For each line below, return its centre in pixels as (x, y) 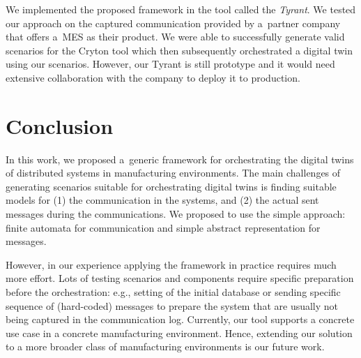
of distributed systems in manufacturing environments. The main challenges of (173, 173)
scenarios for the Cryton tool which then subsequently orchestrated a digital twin (179, 50)
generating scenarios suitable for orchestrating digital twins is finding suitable (171, 186)
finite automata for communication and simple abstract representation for (163, 227)
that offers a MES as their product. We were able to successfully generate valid (175, 37)
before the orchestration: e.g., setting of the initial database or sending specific (173, 292)
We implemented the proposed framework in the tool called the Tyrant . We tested (181, 9)
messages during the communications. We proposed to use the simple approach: (176, 214)
